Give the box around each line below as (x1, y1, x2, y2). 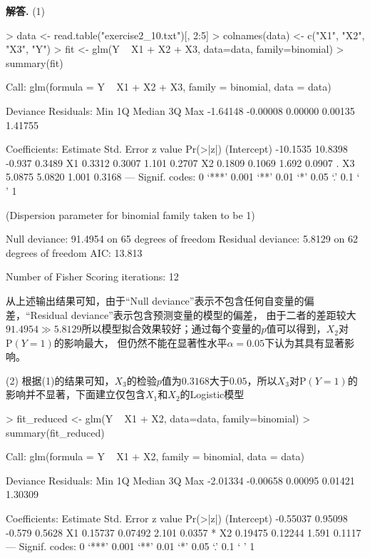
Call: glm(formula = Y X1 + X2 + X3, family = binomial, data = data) (6, 79, 332, 94)
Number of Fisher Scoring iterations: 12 (6, 269, 179, 284)
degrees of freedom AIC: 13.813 (6, 245, 143, 260)
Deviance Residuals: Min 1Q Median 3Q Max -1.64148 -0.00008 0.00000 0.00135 (6, 103, 355, 118)
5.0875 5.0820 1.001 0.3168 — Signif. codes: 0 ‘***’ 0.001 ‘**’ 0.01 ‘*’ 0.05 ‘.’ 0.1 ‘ (6, 169, 360, 184)
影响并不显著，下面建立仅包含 (6, 387, 145, 402)
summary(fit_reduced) (6, 425, 105, 440)
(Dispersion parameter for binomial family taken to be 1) (6, 207, 255, 222)
